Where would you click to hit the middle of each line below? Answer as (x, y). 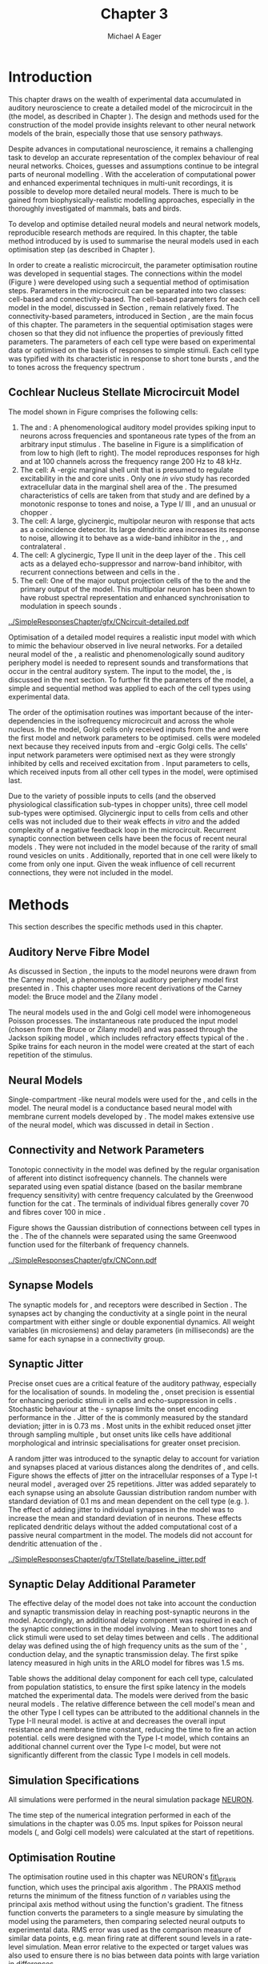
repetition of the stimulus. (50, 1055)
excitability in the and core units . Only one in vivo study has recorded (135, 478)
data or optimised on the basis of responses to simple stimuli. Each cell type (134, 350)
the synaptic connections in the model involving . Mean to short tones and (130, 1629)
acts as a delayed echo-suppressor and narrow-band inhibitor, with (131, 563)
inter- (244, 712)
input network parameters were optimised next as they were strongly (122, 755)
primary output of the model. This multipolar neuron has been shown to (138, 589)
